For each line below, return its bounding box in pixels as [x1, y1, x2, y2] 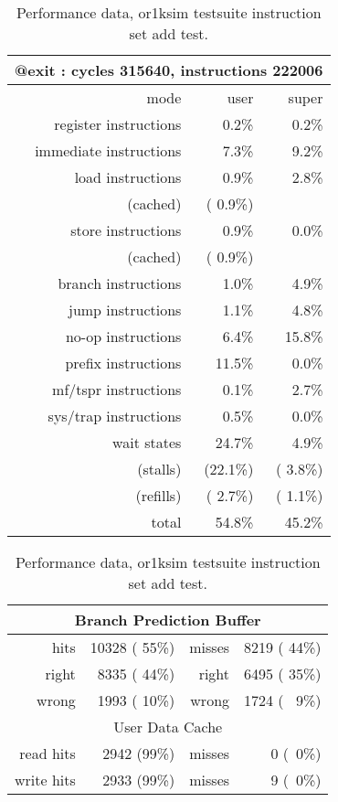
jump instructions [69, 299, 182, 320]
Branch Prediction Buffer [74, 609, 261, 630]
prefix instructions [65, 352, 182, 373]
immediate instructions [35, 140, 182, 161]
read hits [19, 743, 76, 764]
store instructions [70, 219, 182, 241]
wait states [112, 432, 182, 453]
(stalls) [137, 458, 182, 479]
